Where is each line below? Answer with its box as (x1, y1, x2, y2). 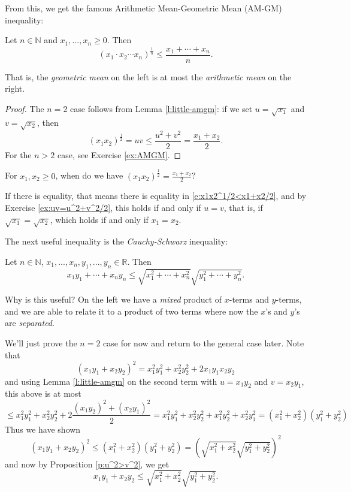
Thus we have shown (5, 422, 81, 435)
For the (5, 148, 32, 161)
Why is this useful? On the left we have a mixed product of (5, 293, 222, 306)
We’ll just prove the (5, 336, 77, 349)
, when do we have (55, 169, 123, 182)
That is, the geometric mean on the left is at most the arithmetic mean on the (5, 70, 292, 83)
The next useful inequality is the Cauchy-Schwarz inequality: (5, 235, 228, 247)
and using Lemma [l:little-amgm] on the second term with (5, 375, 217, 387)
